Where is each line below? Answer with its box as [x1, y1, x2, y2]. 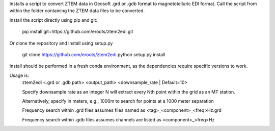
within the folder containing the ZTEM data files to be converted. [9, 8, 145, 14]
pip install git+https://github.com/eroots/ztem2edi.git [22, 28, 133, 35]
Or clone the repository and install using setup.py [9, 40, 113, 46]
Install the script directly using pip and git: [9, 17, 98, 23]
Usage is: [9, 72, 30, 78]
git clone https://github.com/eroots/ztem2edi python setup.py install [22, 51, 166, 58]
